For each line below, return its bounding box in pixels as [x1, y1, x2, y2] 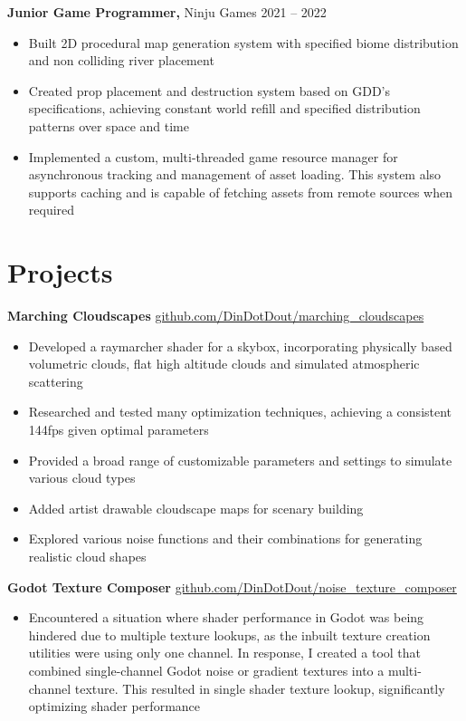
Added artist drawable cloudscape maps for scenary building [28, 498, 364, 517]
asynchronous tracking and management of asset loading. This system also [28, 165, 442, 184]
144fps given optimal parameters [28, 420, 209, 439]
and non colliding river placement [28, 51, 214, 70]
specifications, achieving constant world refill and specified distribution [28, 99, 421, 118]
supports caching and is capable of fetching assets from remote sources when [28, 182, 452, 201]
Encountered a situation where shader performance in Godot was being [28, 608, 424, 627]
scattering [28, 371, 83, 390]
